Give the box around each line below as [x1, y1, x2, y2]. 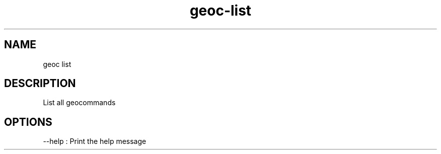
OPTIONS [4, 115, 52, 128]
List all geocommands [43, 98, 116, 107]
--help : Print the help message [43, 137, 146, 146]
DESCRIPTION [4, 77, 76, 90]
